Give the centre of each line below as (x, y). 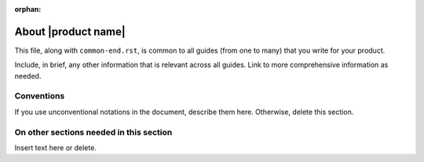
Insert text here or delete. (56, 147)
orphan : (28, 9)
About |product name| (70, 31)
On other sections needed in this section (93, 132)
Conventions (40, 96)
